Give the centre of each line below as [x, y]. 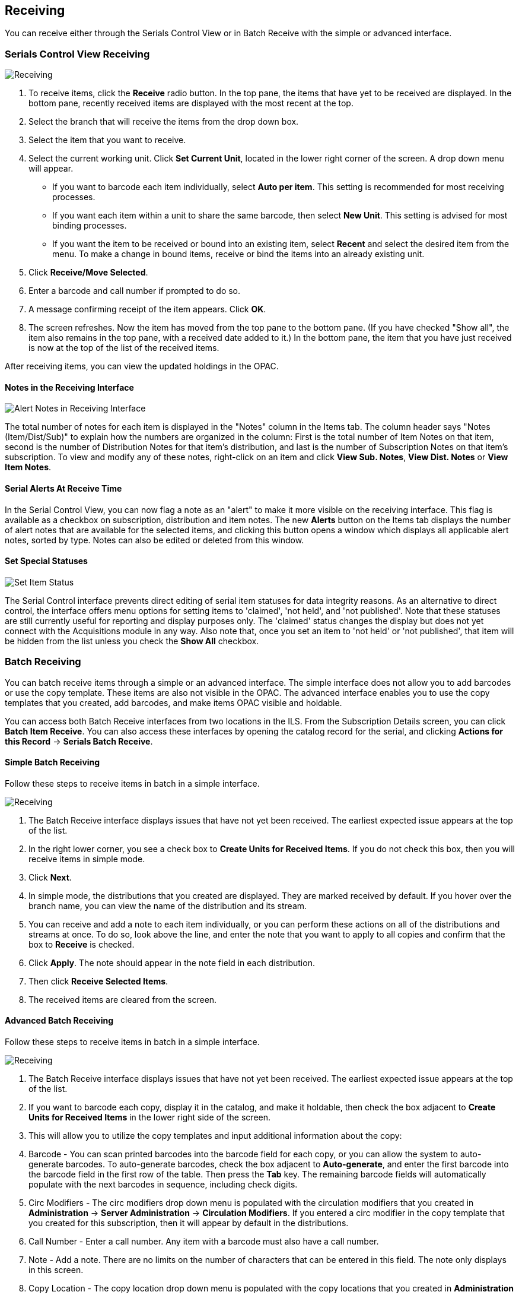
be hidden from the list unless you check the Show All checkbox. [132, 641]
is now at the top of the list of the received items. [124, 348]
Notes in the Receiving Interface [69, 387]
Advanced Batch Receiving [59, 1021]
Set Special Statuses [46, 561]
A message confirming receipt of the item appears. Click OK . [147, 309]
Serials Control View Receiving [77, 54]
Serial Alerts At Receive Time [63, 488]
